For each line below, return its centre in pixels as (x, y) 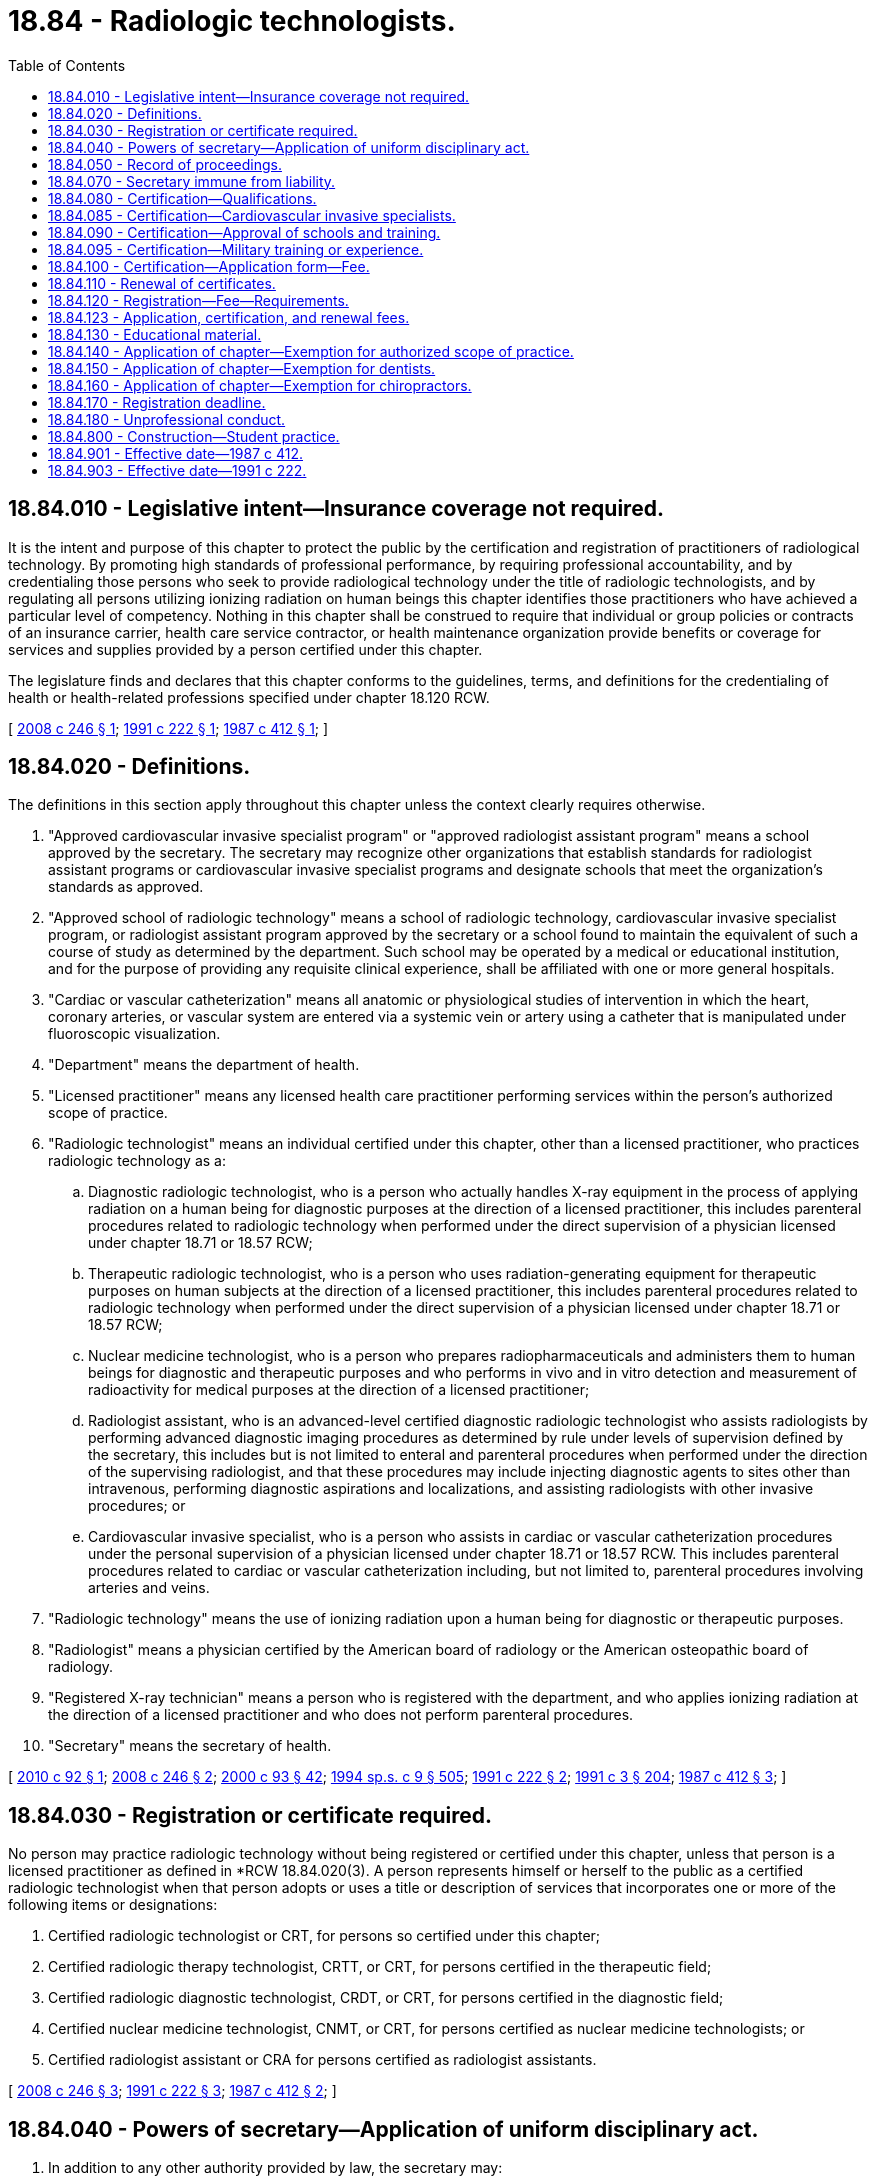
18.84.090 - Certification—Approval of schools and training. (244, 232)
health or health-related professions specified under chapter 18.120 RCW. (249, 697)
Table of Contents (67, 65)
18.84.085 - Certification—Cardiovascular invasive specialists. (252, 215)
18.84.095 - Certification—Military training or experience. (236, 249)
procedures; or (137, 1506)
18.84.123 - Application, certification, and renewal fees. (229, 317)
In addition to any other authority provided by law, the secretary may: (275, 2168)
